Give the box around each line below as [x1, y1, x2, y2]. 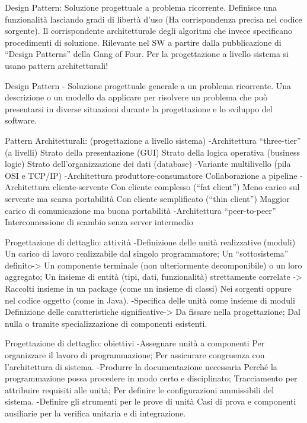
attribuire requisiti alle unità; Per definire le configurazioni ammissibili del [5, 383, 274, 396]
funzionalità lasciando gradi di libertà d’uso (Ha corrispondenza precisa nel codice [5, 12, 302, 25]
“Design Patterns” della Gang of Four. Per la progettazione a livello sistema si [5, 48, 289, 60]
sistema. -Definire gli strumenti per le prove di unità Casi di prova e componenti [5, 395, 296, 408]
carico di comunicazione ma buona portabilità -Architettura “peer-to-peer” [5, 204, 276, 216]
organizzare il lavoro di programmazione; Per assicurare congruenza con [5, 349, 265, 361]
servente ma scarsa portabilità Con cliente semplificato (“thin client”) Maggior [5, 192, 290, 204]
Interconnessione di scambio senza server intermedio [5, 216, 193, 228]
